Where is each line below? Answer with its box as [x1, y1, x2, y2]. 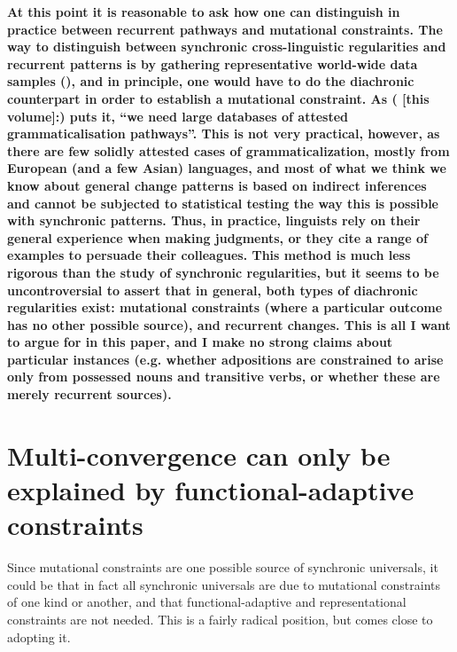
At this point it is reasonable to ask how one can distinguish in [7, 3, 400, 20]
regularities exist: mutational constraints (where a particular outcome [7, 298, 443, 317]
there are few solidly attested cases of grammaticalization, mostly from [7, 141, 450, 160]
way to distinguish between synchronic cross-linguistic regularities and [7, 37, 446, 56]
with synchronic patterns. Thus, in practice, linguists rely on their [7, 211, 421, 230]
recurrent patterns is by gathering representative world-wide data [7, 54, 418, 73]
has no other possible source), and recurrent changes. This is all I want [7, 315, 451, 334]
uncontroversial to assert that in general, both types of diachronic [7, 280, 418, 299]
